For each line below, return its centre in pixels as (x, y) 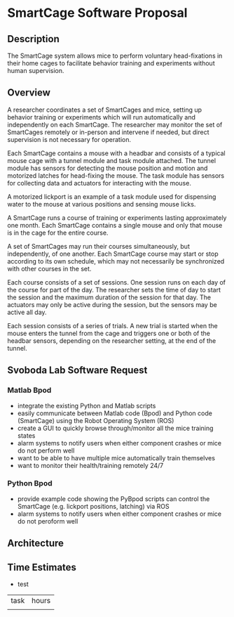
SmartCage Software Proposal (97, 13)
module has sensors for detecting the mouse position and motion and (108, 168)
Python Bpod (30, 483)
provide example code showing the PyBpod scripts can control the (113, 499)
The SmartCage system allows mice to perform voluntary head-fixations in (115, 56)
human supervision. (36, 71)
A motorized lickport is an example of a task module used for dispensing (112, 196)
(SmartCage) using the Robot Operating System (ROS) (96, 420)
